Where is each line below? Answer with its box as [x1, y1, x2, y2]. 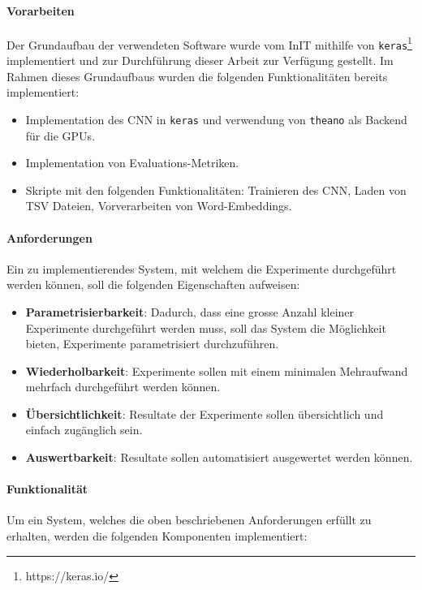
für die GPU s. [25, 127, 96, 144]
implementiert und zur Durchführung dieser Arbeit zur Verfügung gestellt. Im [6, 52, 394, 69]
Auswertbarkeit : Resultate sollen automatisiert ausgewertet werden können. [25, 449, 413, 466]
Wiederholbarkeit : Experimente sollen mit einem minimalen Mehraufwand [25, 362, 408, 379]
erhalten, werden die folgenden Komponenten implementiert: [6, 528, 308, 545]
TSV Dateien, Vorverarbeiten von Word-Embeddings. [25, 197, 292, 214]
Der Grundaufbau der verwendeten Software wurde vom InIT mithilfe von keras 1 [6, 33, 412, 53]
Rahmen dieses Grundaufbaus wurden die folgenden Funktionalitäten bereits [6, 67, 388, 84]
